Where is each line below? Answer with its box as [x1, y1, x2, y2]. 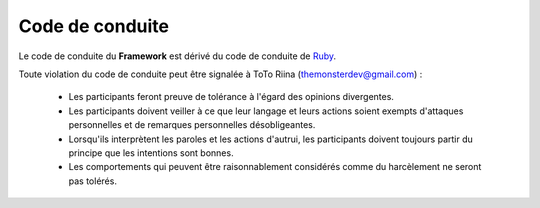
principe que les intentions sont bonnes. [68, 146, 234, 159]
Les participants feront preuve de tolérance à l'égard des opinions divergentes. [68, 91, 395, 103]
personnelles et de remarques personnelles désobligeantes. [68, 119, 316, 131]
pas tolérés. [68, 175, 117, 187]
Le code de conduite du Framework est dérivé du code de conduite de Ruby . [18, 50, 337, 62]
